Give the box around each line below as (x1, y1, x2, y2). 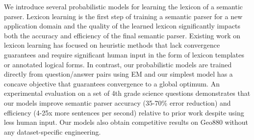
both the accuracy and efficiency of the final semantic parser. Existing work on (4, 30, 241, 40)
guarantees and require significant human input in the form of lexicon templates (4, 49, 245, 59)
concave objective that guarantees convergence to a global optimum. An (4, 78, 220, 88)
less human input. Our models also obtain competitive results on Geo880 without (4, 117, 249, 127)
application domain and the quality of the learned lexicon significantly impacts (4, 21, 241, 31)
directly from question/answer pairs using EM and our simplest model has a (4, 69, 233, 79)
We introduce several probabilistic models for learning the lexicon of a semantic (4, 1, 243, 11)
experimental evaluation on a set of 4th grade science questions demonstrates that (4, 88, 251, 98)
